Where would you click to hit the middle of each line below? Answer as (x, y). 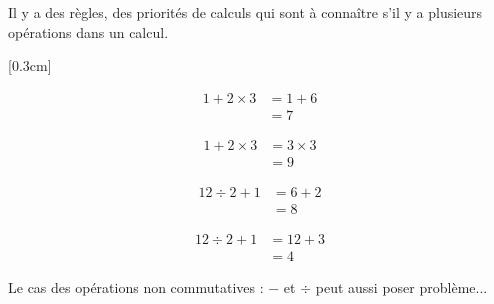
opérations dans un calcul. (88, 31)
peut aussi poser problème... (401, 287)
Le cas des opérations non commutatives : (136, 287)
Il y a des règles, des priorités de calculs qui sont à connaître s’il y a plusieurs (245, 12)
